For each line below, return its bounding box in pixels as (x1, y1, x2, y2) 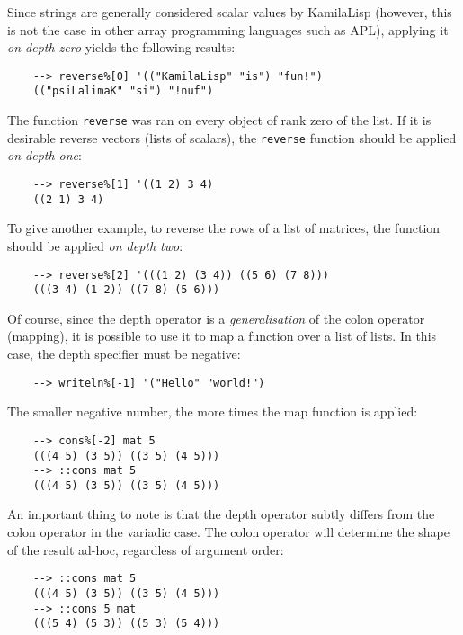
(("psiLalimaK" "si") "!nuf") (32, 85, 214, 98)
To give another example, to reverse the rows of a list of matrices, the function (7, 219, 441, 237)
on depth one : (7, 146, 82, 165)
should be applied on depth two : (7, 236, 183, 255)
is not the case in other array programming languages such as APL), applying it (7, 20, 449, 39)
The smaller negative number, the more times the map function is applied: (7, 402, 418, 421)
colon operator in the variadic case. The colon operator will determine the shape (7, 523, 450, 541)
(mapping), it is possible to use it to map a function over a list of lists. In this (7, 326, 437, 345)
